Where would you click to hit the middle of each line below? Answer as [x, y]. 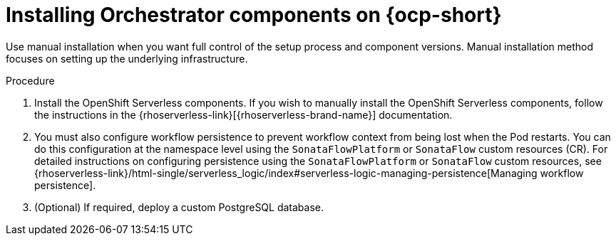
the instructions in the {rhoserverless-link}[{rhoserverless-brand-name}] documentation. [243, 114]
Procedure [30, 80]
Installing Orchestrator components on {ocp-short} [254, 15]
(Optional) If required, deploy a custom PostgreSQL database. [179, 207]
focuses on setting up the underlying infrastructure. [127, 58]
